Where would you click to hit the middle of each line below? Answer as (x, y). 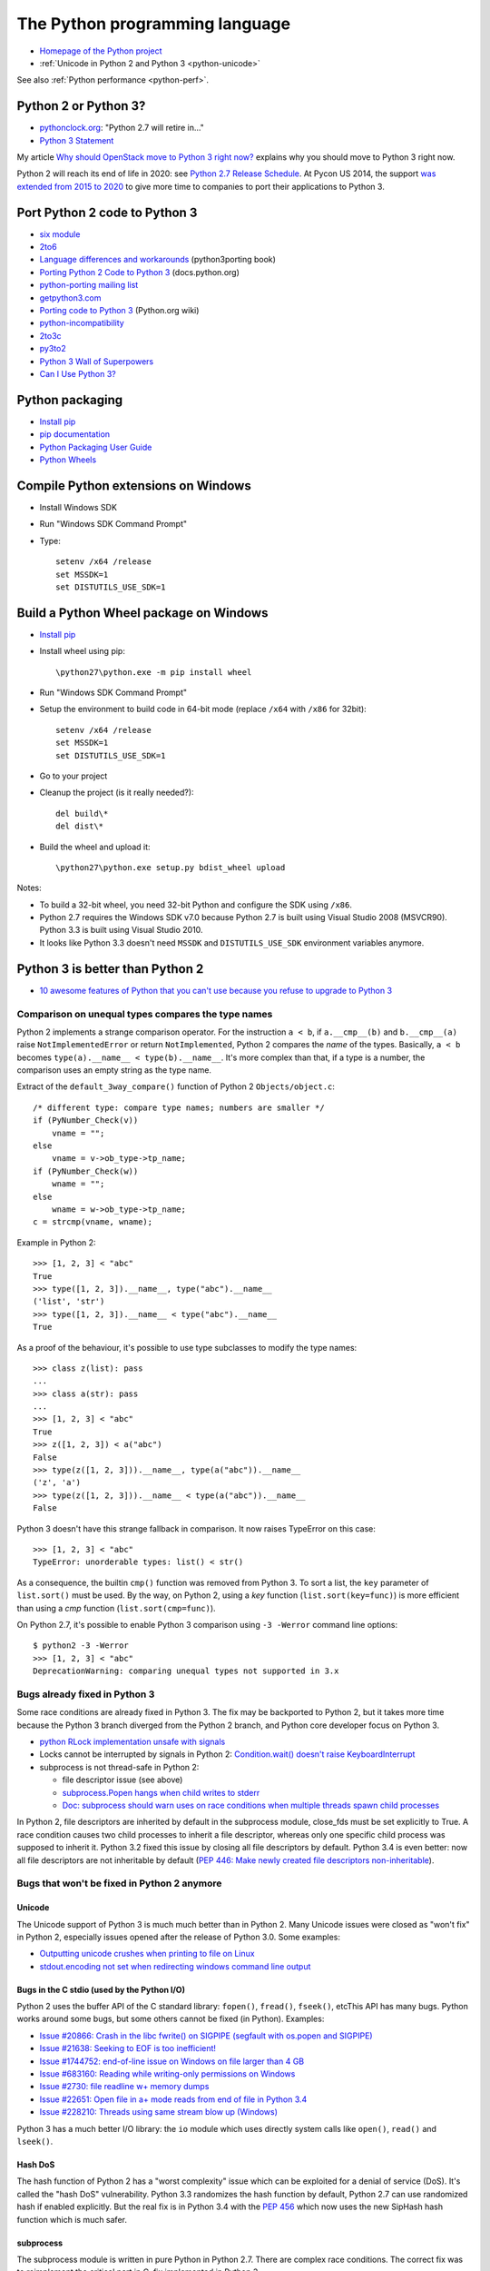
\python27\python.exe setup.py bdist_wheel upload (171, 867)
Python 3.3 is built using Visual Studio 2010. (121, 930)
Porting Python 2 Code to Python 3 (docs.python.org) (140, 272)
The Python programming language (153, 24)
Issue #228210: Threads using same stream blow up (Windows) (159, 2112)
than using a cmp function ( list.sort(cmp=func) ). (117, 1608)
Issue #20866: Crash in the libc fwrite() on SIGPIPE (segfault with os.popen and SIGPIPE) (206, 2036)
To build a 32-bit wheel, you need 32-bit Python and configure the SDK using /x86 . (196, 905)
